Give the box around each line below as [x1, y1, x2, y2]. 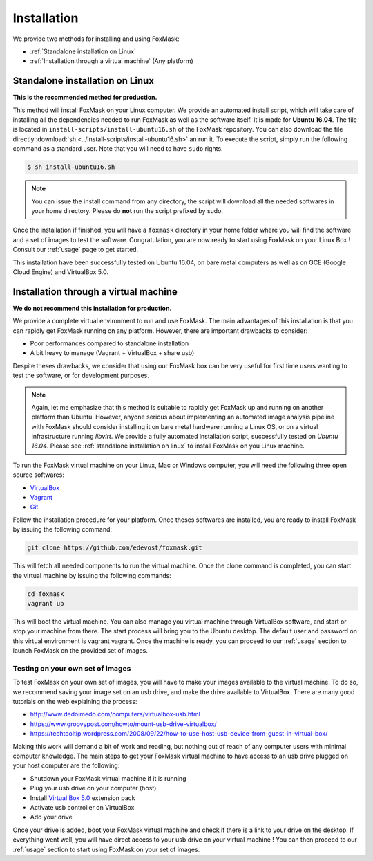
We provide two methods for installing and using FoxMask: [12, 35, 180, 43]
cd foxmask [27, 590, 64, 598]
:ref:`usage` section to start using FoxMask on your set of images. [12, 845, 200, 853]
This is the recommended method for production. [12, 93, 157, 102]
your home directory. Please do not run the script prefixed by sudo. [31, 206, 224, 215]
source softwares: [12, 471, 65, 479]
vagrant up [27, 599, 64, 607]
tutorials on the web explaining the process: [12, 698, 137, 706]
